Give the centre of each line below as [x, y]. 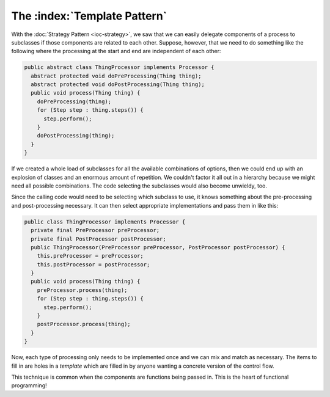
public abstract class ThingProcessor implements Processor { [119, 67]
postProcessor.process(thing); [84, 324]
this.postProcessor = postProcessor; [94, 264]
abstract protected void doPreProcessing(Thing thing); [116, 76]
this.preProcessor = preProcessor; [90, 256]
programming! [29, 385]
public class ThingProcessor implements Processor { [105, 222]
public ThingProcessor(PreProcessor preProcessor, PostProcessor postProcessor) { [158, 247]
